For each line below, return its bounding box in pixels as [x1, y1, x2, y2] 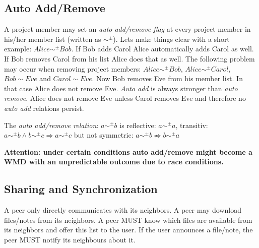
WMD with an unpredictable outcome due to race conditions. [4, 156, 224, 167]
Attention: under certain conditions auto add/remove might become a [4, 146, 252, 157]
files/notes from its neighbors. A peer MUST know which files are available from [4, 214, 252, 225]
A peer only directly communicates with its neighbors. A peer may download [4, 205, 241, 215]
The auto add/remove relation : [4, 119, 99, 130]
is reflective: [119, 119, 156, 130]
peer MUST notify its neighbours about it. [4, 234, 136, 244]
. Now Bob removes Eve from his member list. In [92, 73, 243, 84]
